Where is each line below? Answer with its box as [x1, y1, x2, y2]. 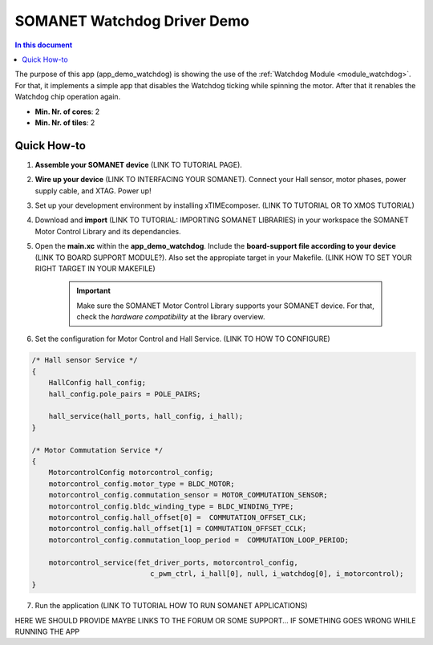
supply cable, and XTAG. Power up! [34, 185, 152, 196]
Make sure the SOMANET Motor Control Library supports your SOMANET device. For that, [76, 301, 374, 310]
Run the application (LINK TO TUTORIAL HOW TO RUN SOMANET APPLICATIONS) [34, 601, 308, 611]
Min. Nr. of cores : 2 [34, 107, 100, 116]
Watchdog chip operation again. [14, 92, 121, 102]
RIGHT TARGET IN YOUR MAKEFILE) [34, 263, 156, 273]
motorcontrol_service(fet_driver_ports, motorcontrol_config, [48, 558, 298, 567]
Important [76, 286, 111, 296]
